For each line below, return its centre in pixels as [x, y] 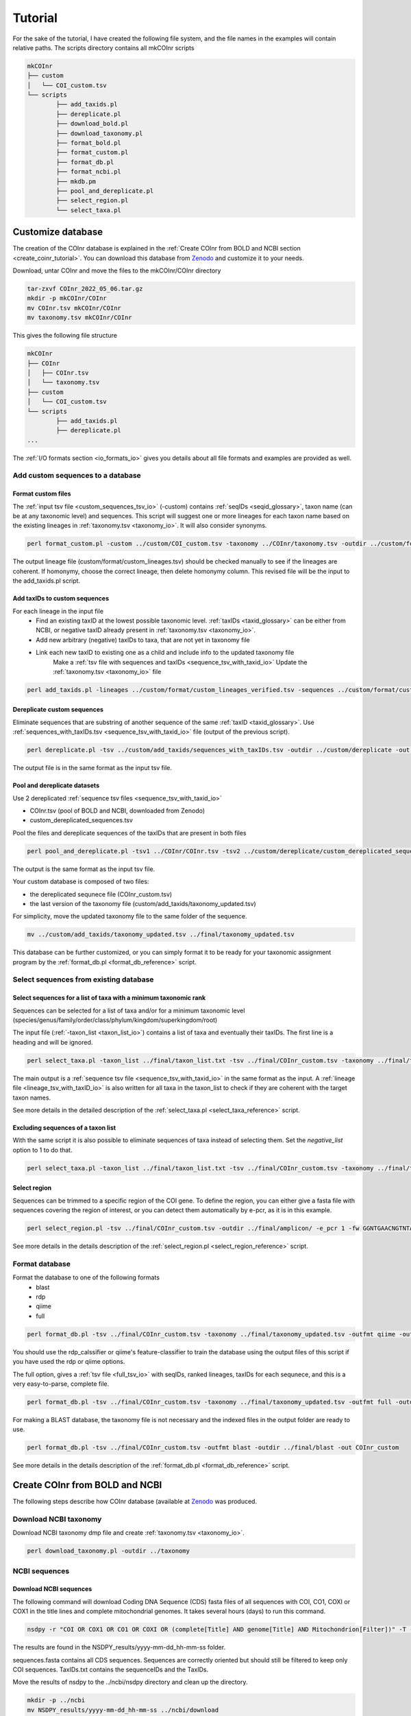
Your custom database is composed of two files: [81, 881]
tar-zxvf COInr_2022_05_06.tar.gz [85, 289]
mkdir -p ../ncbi [56, 1700]
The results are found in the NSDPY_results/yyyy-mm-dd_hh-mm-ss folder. [119, 1647]
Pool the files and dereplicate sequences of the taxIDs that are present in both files [129, 833]
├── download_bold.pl [92, 124]
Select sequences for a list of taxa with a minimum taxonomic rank [109, 998]
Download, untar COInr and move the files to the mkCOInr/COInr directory [117, 270]
